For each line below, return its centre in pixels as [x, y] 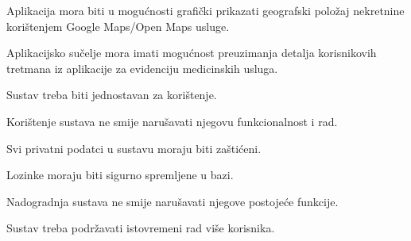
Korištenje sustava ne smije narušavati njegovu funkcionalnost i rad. [172, 121]
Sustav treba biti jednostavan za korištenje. [112, 95]
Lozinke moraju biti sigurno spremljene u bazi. [120, 175]
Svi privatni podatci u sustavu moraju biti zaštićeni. [134, 148]
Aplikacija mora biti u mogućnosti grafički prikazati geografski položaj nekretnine [205, 10]
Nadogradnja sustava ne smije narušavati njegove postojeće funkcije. [173, 201]
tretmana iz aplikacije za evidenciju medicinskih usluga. [142, 68]
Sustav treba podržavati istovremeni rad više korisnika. [141, 228]
